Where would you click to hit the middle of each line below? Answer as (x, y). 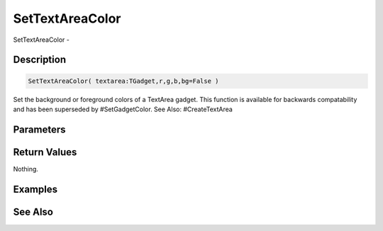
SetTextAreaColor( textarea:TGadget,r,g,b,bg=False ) (123, 81)
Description (40, 60)
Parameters (39, 129)
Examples (35, 189)
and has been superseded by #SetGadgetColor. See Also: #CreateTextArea (123, 109)
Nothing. (26, 169)
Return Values (45, 152)
